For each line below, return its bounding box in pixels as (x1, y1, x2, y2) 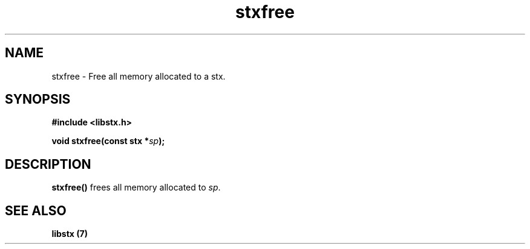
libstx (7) (51, 229, 88, 239)
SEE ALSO (5, 203, 67, 218)
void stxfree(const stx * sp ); (51, 136, 165, 147)
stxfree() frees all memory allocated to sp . (51, 182, 221, 193)
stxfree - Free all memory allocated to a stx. (51, 71, 226, 81)
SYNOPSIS (5, 92, 71, 107)
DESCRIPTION (5, 156, 91, 172)
